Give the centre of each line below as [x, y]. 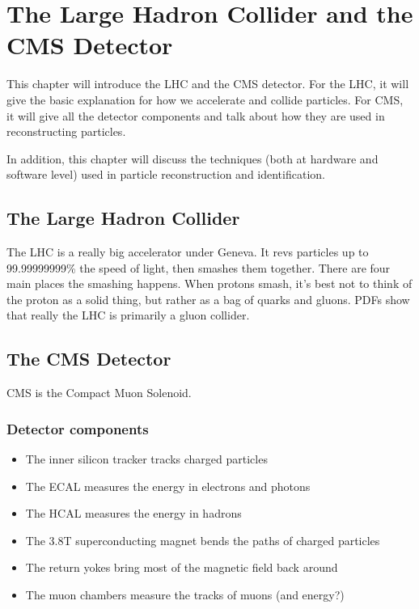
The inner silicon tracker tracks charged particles [146, 459]
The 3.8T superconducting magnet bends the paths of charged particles [203, 540]
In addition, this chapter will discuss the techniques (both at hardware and [193, 158]
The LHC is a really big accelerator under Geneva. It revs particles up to [188, 252]
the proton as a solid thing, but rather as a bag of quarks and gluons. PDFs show [208, 299]
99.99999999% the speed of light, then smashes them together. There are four [199, 267]
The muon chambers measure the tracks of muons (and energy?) [185, 595]
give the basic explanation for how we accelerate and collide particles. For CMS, [205, 99]
